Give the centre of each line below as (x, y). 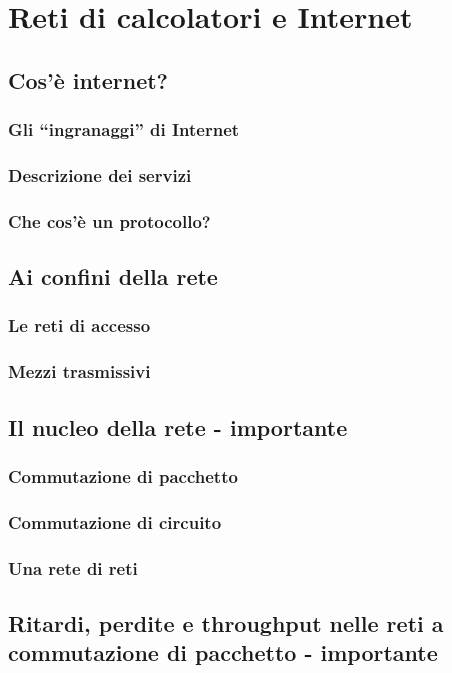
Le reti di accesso (79, 325)
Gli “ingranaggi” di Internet (124, 129)
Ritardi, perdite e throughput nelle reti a (226, 622)
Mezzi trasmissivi (79, 371)
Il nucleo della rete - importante (178, 426)
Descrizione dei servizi (100, 174)
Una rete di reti (73, 567)
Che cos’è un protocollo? (109, 220)
